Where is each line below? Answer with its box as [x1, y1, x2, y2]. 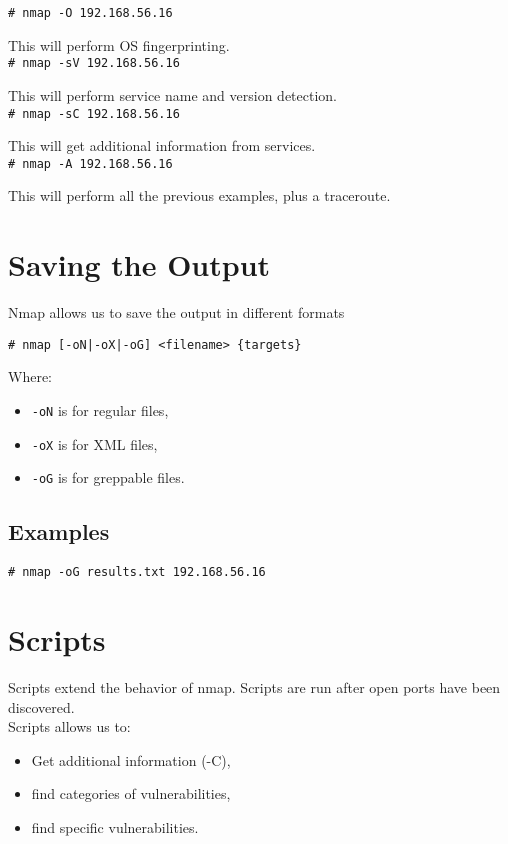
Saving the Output [8, 244, 271, 285]
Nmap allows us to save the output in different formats [8, 302, 345, 323]
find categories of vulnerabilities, [31, 783, 231, 804]
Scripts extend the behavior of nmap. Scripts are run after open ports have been [8, 676, 501, 697]
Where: [8, 366, 52, 387]
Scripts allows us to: [8, 716, 131, 737]
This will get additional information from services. [8, 135, 316, 156]
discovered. [8, 696, 75, 717]
